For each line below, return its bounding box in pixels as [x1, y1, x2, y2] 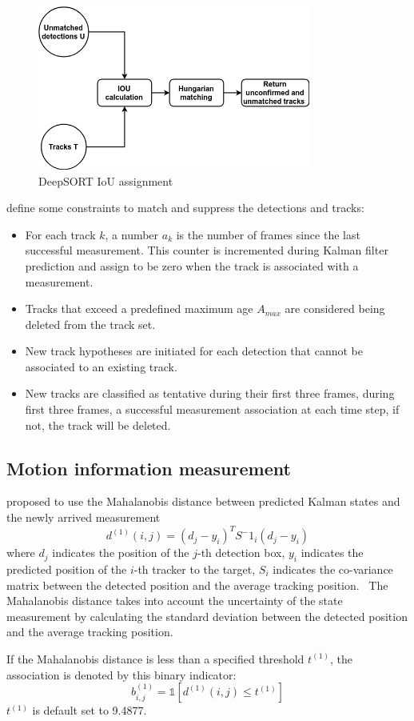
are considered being [285, 300, 385, 317]
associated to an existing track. [25, 358, 177, 375]
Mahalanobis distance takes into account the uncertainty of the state [6, 592, 343, 609]
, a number [105, 226, 159, 242]
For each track [25, 226, 96, 242]
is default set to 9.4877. [32, 702, 147, 719]
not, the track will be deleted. [25, 416, 171, 433]
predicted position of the [6, 560, 127, 577]
